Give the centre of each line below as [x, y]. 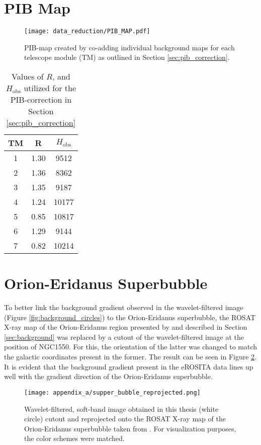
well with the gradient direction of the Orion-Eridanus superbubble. [108, 376]
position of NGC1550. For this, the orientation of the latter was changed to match [131, 347]
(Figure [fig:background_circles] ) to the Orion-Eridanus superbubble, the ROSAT [130, 317]
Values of [28, 76]
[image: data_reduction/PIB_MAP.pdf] [87, 31]
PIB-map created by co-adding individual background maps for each [129, 47]
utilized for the [50, 88]
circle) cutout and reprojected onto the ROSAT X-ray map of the [125, 419]
